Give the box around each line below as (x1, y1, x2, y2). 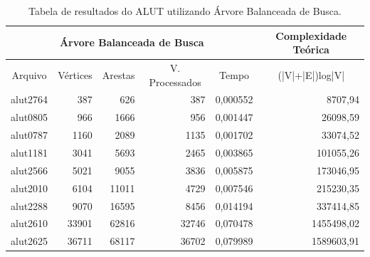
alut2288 (11, 198, 48, 213)
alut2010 (11, 180, 48, 195)
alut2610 (11, 216, 48, 231)
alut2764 (11, 92, 48, 107)
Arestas (102, 67, 135, 82)
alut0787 (11, 127, 48, 142)
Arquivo (11, 67, 47, 82)
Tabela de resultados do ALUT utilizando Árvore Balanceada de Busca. (28, 4, 342, 18)
